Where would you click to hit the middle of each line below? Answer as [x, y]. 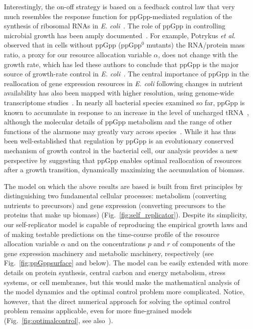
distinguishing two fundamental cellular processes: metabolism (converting [115, 196]
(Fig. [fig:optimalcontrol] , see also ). [58, 320]
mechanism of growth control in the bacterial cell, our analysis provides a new [121, 150]
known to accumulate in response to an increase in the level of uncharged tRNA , [126, 112]
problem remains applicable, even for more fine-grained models [98, 311]
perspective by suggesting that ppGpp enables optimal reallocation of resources [123, 160]
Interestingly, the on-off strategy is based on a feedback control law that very [119, 6]
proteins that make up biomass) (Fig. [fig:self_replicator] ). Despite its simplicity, [126, 215]
